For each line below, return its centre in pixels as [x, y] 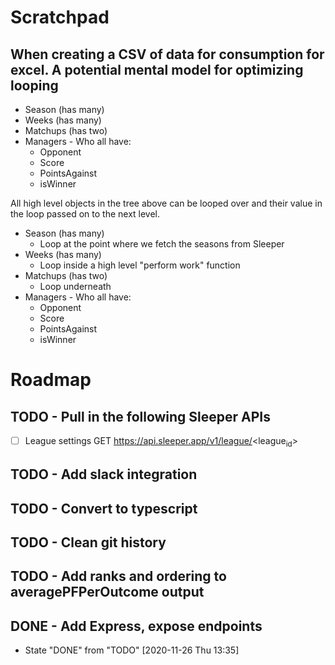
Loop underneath [75, 286]
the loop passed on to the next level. [85, 214]
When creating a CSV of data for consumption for [167, 54]
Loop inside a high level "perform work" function [140, 265]
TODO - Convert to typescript [104, 508]
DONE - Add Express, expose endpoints [136, 626]
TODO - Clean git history [88, 542]
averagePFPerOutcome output [107, 592]
